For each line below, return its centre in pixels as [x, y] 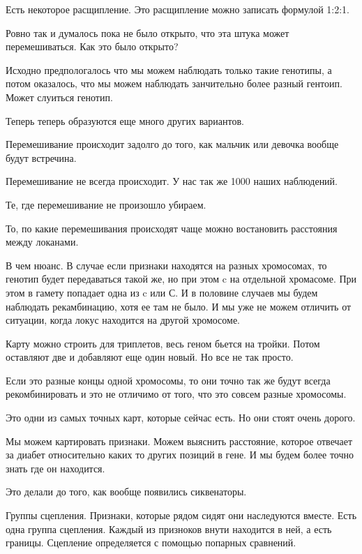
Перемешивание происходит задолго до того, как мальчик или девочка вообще [172, 144]
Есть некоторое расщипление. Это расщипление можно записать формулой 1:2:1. [178, 9]
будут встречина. [41, 157]
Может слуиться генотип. [59, 97]
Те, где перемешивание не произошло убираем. [106, 204]
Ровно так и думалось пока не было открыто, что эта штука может [148, 32]
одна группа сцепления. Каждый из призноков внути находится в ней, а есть [169, 529]
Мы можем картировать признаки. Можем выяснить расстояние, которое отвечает [179, 441]
